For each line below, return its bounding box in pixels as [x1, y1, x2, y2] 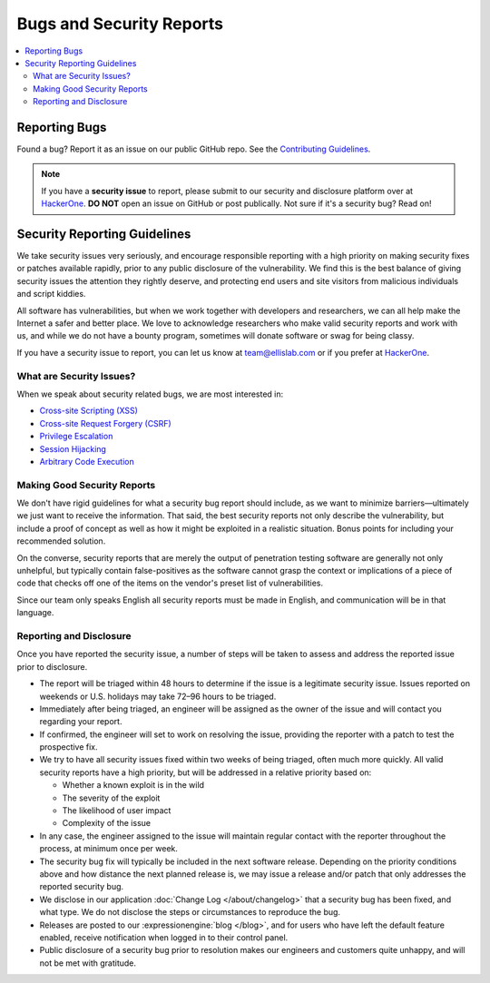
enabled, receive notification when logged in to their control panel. [39, 931, 289, 943]
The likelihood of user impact [62, 805, 171, 816]
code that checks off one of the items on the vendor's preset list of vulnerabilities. [16, 577, 324, 589]
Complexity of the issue [62, 818, 152, 829]
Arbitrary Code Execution [39, 456, 135, 467]
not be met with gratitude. [39, 958, 136, 968]
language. [16, 607, 54, 618]
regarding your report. [39, 716, 122, 727]
